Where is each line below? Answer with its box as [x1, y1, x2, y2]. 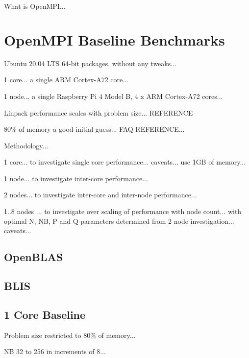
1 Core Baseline [4, 307, 86, 322]
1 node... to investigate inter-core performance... [4, 173, 148, 183]
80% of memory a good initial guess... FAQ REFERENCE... [4, 124, 185, 134]
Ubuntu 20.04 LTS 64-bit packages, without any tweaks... [4, 58, 176, 68]
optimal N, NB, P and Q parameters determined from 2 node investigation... [4, 215, 234, 226]
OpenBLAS [4, 249, 63, 264]
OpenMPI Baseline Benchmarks [4, 29, 225, 49]
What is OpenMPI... [4, 1, 66, 11]
